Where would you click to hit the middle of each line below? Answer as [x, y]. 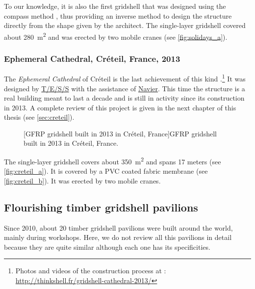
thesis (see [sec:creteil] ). [39, 117]
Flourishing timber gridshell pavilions [101, 207]
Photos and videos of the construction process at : [91, 271]
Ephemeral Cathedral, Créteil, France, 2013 [92, 58]
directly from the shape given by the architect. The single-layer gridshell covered [125, 25]
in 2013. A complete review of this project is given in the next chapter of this [120, 107]
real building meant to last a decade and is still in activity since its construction [124, 98]
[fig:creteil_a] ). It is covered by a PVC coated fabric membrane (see [106, 171]
